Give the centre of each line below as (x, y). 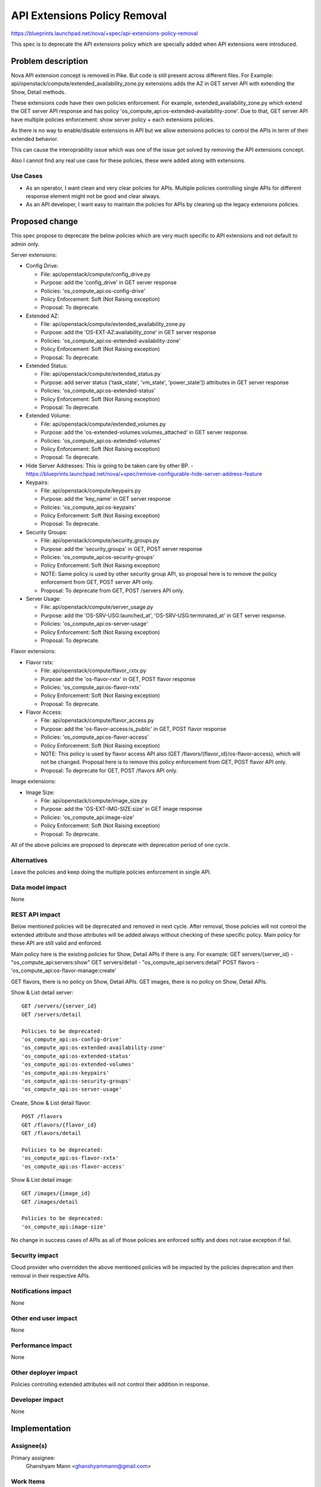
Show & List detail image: (42, 1179)
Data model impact (39, 887)
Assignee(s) (29, 1446)
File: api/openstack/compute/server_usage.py (97, 607)
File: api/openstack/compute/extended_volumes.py (103, 424)
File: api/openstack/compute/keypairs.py (91, 490)
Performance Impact (42, 1345)
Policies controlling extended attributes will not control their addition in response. (110, 1384)
